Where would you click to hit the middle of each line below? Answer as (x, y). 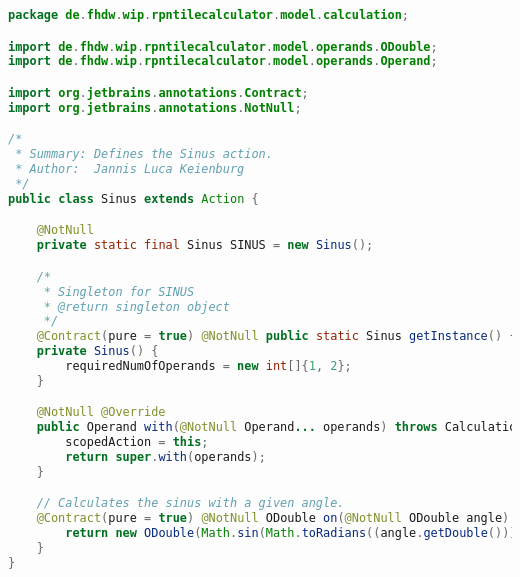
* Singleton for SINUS (119, 291)
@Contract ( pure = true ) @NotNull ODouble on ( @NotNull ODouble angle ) (273, 518)
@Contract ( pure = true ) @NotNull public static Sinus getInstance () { (276, 336)
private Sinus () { (97, 351)
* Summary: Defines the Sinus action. (144, 154)
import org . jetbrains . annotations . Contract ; (158, 92)
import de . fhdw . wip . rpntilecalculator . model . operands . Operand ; (223, 61)
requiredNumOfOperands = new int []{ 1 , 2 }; (208, 366)
